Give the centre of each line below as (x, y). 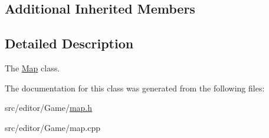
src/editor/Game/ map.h (49, 108)
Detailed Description (69, 43)
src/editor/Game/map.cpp (53, 127)
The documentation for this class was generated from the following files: (135, 88)
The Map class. (32, 68)
